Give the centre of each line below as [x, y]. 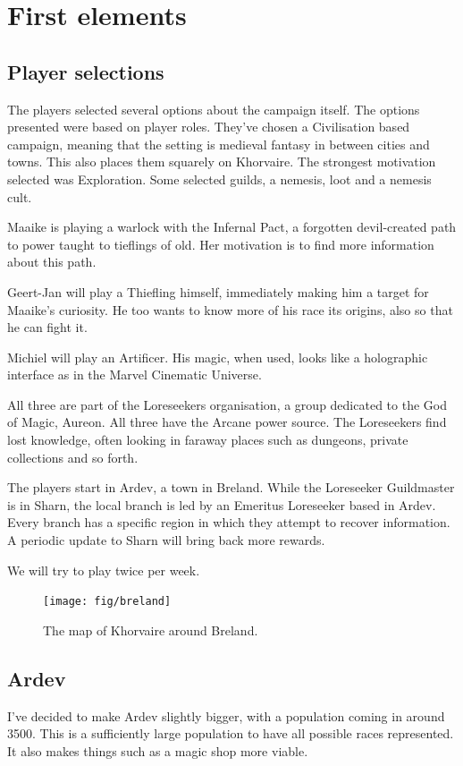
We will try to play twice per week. [104, 570]
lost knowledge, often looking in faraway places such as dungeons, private [208, 440]
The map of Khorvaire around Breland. [151, 630]
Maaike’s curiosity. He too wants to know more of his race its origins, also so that [230, 309]
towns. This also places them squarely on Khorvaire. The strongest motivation [222, 162]
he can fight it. [47, 327]
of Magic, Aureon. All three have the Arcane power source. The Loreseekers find [227, 422]
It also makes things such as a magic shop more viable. [158, 750]
